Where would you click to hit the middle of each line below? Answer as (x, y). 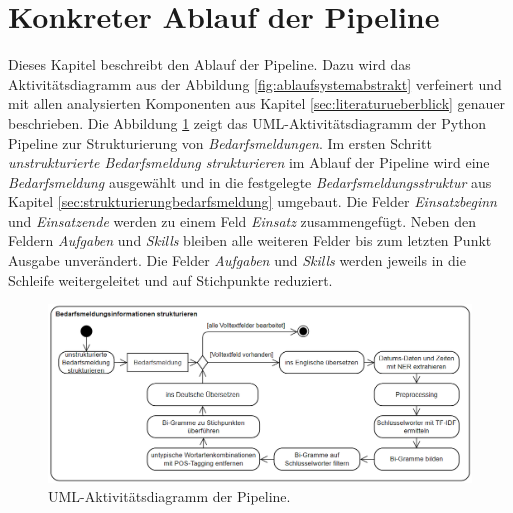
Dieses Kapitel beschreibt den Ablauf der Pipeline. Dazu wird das (209, 64)
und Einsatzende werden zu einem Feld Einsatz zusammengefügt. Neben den (242, 220)
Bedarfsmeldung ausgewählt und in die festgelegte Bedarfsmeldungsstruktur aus (250, 181)
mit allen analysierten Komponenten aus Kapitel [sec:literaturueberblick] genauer (257, 103)
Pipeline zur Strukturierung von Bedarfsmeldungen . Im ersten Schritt (220, 142)
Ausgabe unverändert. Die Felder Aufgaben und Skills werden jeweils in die (237, 260)
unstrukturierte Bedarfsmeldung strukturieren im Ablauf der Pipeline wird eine (249, 162)
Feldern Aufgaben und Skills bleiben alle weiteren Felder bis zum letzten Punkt (250, 240)
